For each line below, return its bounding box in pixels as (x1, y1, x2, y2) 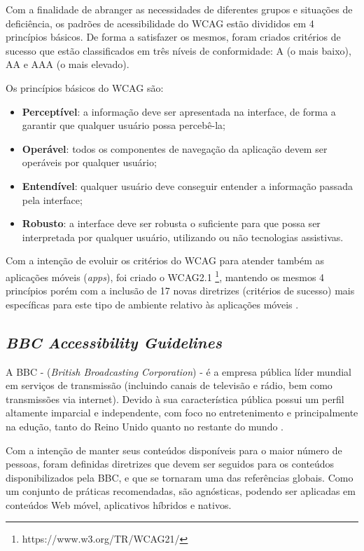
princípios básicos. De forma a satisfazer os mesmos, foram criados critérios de (6, 29, 341, 44)
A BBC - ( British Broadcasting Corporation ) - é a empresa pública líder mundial (6, 364, 351, 379)
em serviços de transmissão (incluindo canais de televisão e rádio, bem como (6, 378, 332, 393)
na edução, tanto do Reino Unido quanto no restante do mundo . (6, 419, 284, 433)
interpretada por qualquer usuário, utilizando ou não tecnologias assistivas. (22, 229, 344, 244)
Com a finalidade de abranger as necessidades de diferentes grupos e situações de (6, 2, 353, 16)
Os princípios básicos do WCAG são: (6, 80, 164, 95)
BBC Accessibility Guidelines (6, 331, 222, 353)
